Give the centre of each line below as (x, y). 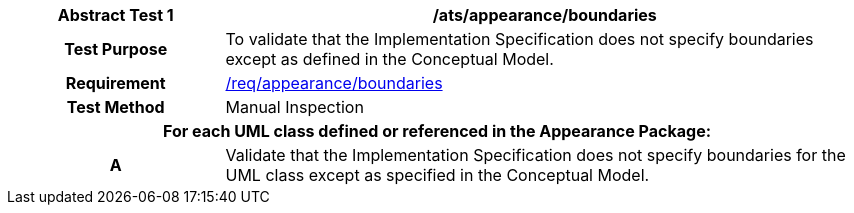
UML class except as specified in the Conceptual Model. (437, 175)
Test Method (115, 107)
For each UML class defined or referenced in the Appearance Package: (437, 131)
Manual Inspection (294, 107)
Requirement (115, 83)
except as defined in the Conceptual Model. (389, 59)
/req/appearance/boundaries (334, 83)
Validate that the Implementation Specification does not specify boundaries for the (535, 155)
